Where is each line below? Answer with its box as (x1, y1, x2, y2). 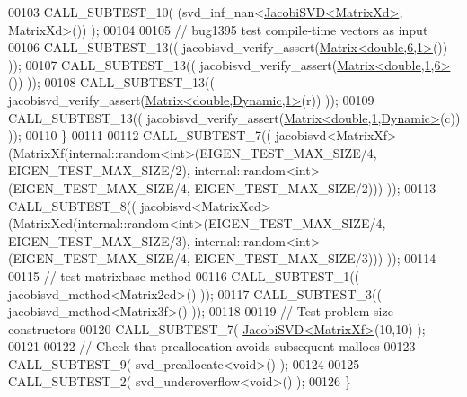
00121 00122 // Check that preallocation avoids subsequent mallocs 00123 (8, 337, 416, 356)
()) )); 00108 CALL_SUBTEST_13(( (8, 73, 215, 92)
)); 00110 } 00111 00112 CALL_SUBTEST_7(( (8, 126, 271, 145)
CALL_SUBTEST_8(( (8, 196, 137, 215)
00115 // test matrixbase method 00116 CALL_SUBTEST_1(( (8, 266, 360, 285)
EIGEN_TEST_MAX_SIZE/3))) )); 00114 (194, 249, 436, 268)
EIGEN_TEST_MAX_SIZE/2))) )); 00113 (194, 178, 436, 197)
